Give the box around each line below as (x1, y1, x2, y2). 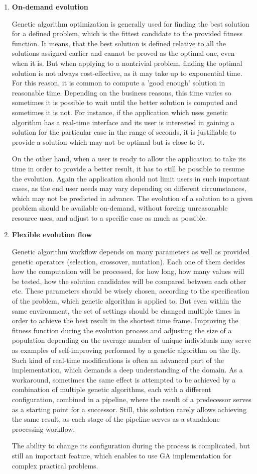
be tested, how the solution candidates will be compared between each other (12, 275, 246, 286)
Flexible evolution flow (12, 229, 92, 240)
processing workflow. (12, 423, 75, 434)
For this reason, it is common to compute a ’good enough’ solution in (12, 77, 225, 88)
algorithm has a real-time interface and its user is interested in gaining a (12, 117, 235, 127)
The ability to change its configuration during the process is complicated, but (12, 440, 250, 451)
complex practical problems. (12, 460, 98, 470)
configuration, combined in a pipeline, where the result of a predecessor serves (12, 394, 251, 404)
